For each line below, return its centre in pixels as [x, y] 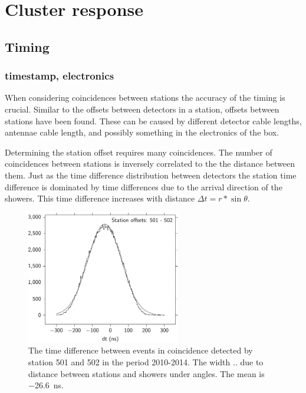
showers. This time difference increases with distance [100, 198]
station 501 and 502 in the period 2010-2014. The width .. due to [146, 361]
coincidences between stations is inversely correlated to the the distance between [150, 164]
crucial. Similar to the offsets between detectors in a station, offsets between [142, 109]
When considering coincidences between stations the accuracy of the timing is [145, 98]
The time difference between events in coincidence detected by [141, 350]
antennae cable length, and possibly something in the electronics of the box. [142, 132]
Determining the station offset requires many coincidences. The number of [139, 152]
